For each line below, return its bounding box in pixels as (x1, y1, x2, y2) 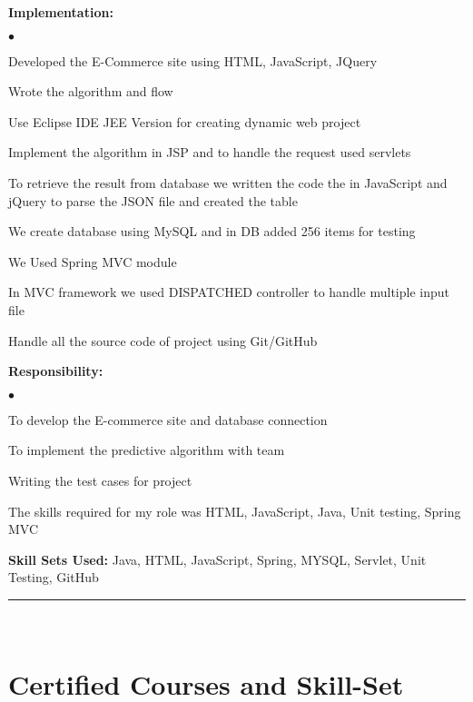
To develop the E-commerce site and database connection (8, 410, 328, 429)
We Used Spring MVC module (8, 252, 177, 271)
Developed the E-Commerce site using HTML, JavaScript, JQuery (8, 51, 378, 70)
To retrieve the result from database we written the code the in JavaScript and (8, 173, 448, 192)
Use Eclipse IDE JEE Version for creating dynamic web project (8, 112, 361, 131)
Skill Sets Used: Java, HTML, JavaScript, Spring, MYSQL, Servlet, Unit (8, 549, 427, 569)
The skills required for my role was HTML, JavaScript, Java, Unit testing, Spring (8, 501, 461, 520)
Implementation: (8, 3, 113, 21)
